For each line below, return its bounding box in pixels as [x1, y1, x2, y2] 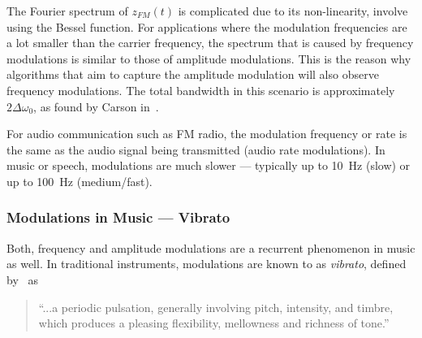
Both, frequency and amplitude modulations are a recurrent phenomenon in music [6, 239, 416, 256]
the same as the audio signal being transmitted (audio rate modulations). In [6, 141, 385, 158]
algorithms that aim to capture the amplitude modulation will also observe [6, 66, 379, 83]
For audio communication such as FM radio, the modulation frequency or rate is [6, 125, 407, 142]
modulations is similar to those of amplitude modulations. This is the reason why [6, 50, 411, 67]
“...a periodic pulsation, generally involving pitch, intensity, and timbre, [38, 298, 394, 315]
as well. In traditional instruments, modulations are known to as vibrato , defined [6, 255, 407, 272]
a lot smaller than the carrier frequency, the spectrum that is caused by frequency [6, 34, 414, 51]
